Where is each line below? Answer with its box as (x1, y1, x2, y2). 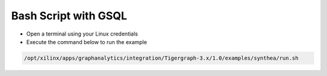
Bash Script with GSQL (11, 9, 127, 22)
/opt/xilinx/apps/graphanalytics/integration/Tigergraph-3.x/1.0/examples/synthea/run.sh (24, 54, 299, 62)
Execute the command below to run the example (26, 38, 148, 45)
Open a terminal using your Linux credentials (26, 30, 139, 37)
